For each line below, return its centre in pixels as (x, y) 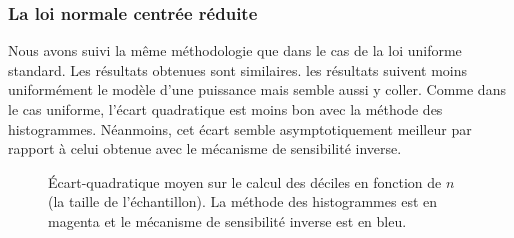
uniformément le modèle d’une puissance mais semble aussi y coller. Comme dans (257, 89)
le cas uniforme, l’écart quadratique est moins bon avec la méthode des (225, 109)
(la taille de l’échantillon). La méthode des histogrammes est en (243, 201)
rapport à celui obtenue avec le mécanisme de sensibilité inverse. (205, 148)
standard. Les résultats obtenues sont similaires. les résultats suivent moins (238, 69)
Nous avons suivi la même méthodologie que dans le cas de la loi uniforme (235, 50)
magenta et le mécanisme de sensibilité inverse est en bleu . (227, 220)
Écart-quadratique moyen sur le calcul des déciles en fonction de (245, 181)
